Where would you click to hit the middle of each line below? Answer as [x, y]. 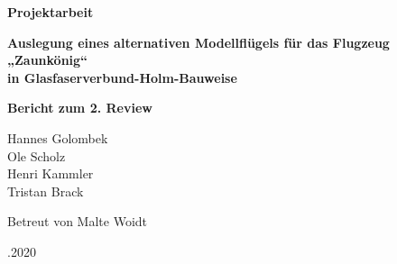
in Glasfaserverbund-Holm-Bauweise [122, 77]
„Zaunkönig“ [48, 60]
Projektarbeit [51, 12]
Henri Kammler [51, 173]
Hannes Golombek [58, 137]
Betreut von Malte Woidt [78, 221]
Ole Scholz [37, 155]
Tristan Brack [46, 191]
